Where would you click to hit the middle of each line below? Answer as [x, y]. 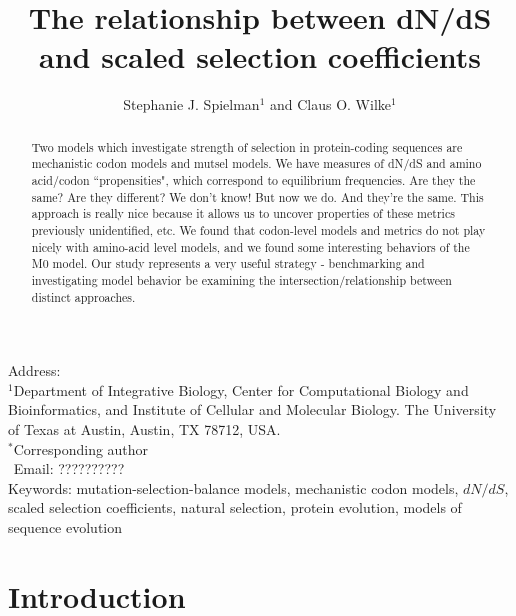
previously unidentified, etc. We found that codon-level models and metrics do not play [258, 229]
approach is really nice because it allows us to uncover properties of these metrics [243, 213]
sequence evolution [65, 527]
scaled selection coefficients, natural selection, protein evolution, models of [235, 507]
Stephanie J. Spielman [191, 104]
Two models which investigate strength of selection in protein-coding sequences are [247, 146]
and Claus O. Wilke [330, 104]
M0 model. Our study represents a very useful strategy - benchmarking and [228, 263]
